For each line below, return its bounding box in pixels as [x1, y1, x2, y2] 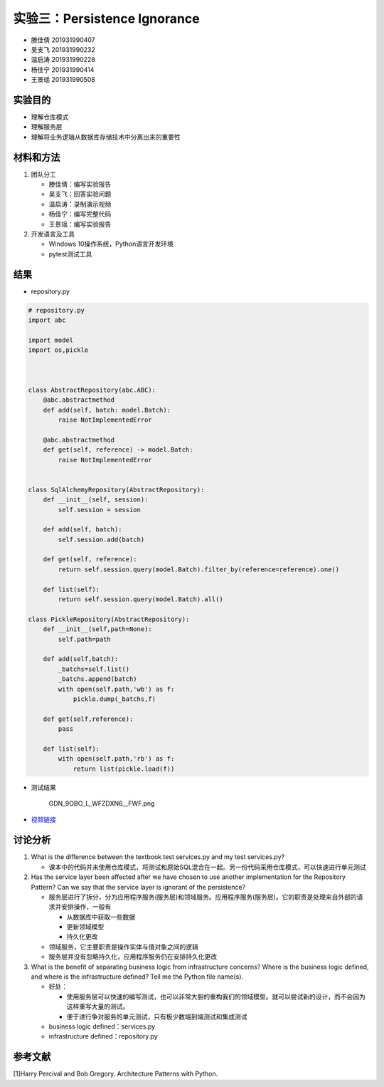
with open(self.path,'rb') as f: [58, 755, 175, 763]
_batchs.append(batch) [58, 675, 138, 683]
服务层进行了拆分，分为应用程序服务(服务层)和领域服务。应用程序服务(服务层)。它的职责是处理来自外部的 [48, 893, 357, 901]
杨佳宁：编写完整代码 [48, 210, 112, 219]
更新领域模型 [66, 922, 105, 931]
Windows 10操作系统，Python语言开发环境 [48, 239, 174, 249]
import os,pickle [28, 346, 89, 354]
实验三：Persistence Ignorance [13, 11, 200, 26]
